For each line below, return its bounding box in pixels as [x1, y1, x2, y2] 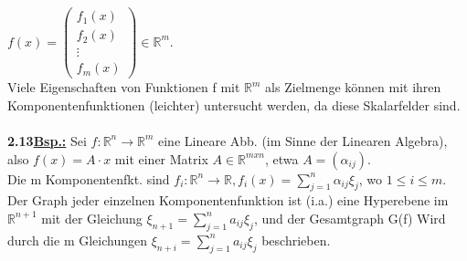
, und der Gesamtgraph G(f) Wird [253, 208, 446, 227]
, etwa [264, 149, 299, 168]
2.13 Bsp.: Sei [7, 130, 87, 150]
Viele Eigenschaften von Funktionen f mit [7, 78, 240, 97]
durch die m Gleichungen [7, 230, 147, 249]
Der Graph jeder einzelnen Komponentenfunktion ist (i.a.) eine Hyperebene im [7, 191, 449, 210]
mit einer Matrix [114, 149, 208, 168]
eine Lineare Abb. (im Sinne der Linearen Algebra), [158, 130, 448, 150]
